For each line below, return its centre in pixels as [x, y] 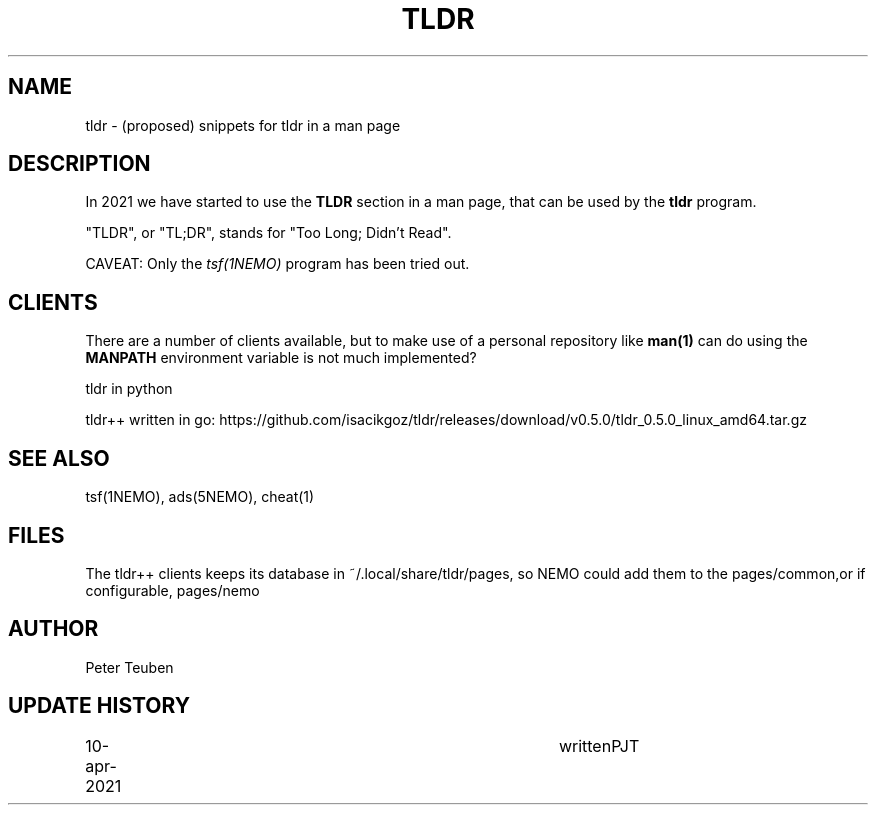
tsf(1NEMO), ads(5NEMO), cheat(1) [200, 497]
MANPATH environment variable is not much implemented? [281, 358]
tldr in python [129, 389]
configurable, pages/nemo [172, 590]
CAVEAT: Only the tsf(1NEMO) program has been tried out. [277, 264]
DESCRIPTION [79, 164]
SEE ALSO [59, 458]
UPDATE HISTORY [99, 706]
